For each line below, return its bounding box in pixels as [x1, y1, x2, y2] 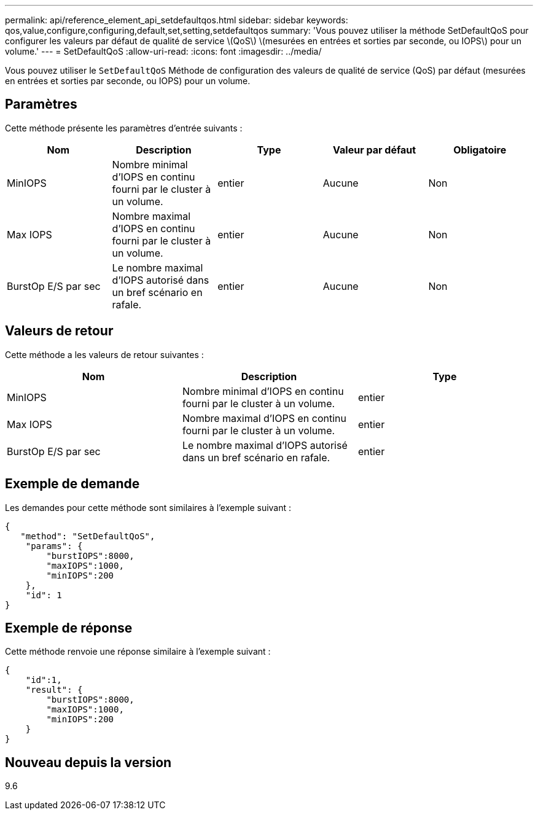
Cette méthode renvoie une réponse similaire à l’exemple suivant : [5, 646, 271, 657]
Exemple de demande [5, 476, 140, 492]
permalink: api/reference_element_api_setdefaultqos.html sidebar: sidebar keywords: [5, 15, 348, 25]
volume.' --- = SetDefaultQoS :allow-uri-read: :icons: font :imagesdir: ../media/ [5, 46, 322, 57]
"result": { [25, 685, 83, 695]
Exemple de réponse [5, 620, 133, 636]
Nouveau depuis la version [5, 754, 172, 770]
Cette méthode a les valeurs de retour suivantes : [5, 349, 204, 360]
